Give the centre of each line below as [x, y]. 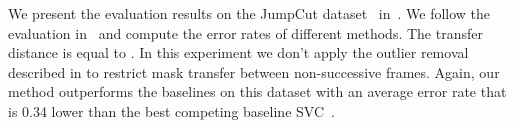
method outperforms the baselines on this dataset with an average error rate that [257, 91]
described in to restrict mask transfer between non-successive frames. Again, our [254, 71]
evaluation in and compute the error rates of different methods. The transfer [245, 32]
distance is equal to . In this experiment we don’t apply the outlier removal [238, 52]
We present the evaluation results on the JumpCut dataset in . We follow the [249, 13]
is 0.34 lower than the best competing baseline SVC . [171, 110]
